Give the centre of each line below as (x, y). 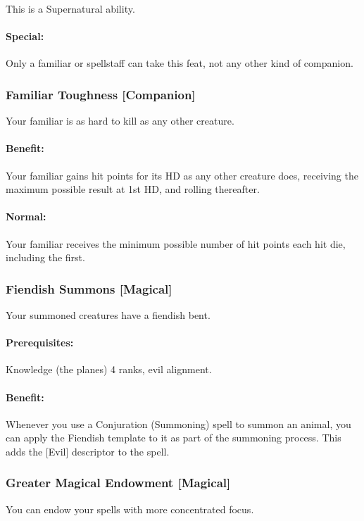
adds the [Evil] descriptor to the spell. (88, 451)
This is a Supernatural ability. (70, 8)
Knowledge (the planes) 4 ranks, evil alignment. (109, 369)
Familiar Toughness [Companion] (101, 94)
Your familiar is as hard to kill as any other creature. (120, 121)
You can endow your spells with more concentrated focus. (130, 509)
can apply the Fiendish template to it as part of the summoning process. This (174, 438)
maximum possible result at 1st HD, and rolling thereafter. (133, 189)
